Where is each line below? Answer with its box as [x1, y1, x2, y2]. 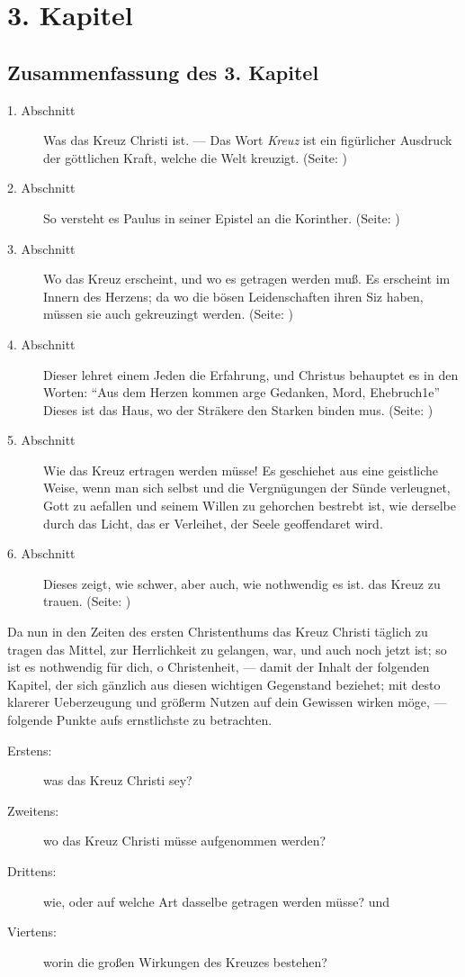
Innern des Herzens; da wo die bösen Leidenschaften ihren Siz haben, [43, 286, 424, 305]
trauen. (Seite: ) [43, 592, 131, 611]
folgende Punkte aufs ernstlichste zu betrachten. [7, 710, 273, 729]
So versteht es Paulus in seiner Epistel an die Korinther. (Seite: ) [43, 208, 400, 227]
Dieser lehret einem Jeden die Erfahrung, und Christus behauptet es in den [43, 365, 459, 384]
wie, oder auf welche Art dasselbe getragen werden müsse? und [43, 891, 390, 910]
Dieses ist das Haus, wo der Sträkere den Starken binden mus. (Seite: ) [43, 400, 434, 419]
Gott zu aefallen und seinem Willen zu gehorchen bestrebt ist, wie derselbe [43, 496, 457, 515]
